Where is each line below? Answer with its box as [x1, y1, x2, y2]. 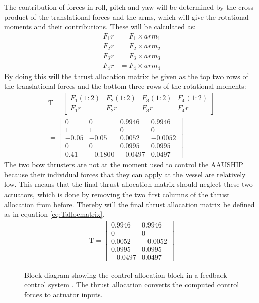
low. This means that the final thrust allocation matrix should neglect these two [4, 179, 253, 190]
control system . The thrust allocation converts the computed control [24, 279, 239, 290]
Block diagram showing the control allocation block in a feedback [24, 269, 227, 280]
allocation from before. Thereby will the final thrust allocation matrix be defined [4, 199, 255, 209]
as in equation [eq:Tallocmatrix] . [4, 209, 105, 219]
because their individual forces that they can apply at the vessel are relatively [4, 169, 246, 179]
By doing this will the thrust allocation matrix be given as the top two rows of [4, 70, 248, 81]
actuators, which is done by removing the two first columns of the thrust [4, 188, 230, 199]
